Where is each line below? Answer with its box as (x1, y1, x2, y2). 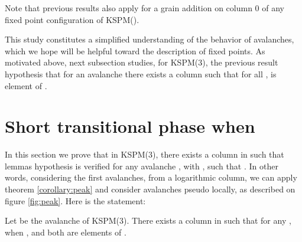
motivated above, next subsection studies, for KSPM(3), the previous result (5, 56, 278, 68)
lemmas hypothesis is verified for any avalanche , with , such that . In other (5, 159, 278, 172)
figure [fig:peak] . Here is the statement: (5, 194, 146, 207)
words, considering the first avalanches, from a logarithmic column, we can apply (5, 171, 297, 184)
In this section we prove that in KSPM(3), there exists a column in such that (5, 148, 284, 161)
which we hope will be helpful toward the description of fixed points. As (5, 44, 265, 57)
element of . (5, 79, 47, 91)
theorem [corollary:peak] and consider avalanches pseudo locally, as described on (5, 183, 295, 195)
